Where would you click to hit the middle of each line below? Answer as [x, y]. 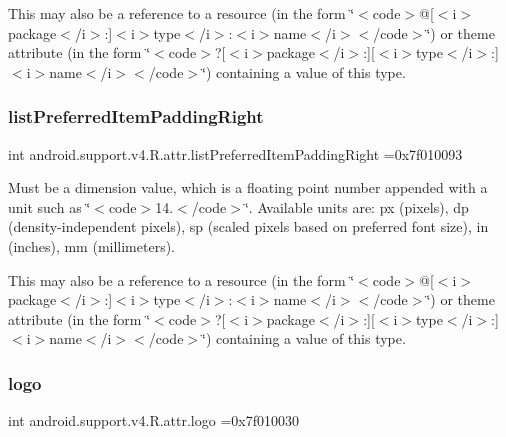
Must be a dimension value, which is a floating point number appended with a [248, 187]
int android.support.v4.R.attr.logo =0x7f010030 [153, 420]
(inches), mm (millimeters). [92, 245]
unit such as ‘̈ [49, 206]
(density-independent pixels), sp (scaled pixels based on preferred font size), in [248, 226]
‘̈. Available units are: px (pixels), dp [356, 206]
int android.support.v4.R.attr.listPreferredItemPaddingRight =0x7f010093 [235, 153]
